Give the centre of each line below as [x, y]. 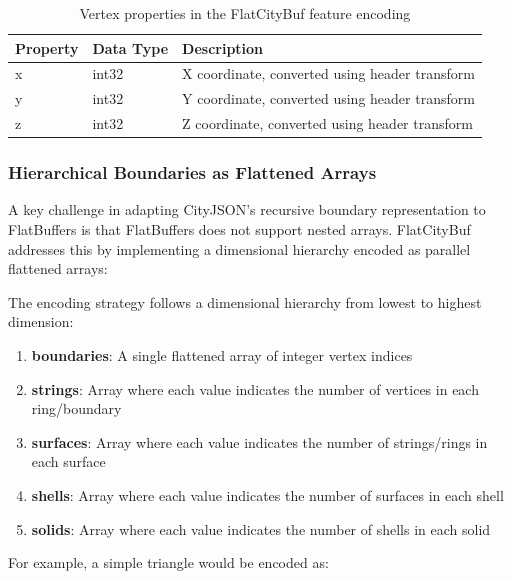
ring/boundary [76, 408]
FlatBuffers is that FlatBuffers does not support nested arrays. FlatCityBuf [239, 229]
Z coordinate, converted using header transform [327, 123]
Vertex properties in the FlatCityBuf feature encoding [245, 13]
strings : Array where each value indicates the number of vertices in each [255, 388]
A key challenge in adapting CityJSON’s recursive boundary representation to [247, 209]
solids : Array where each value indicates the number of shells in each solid [261, 528]
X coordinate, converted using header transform [328, 73]
